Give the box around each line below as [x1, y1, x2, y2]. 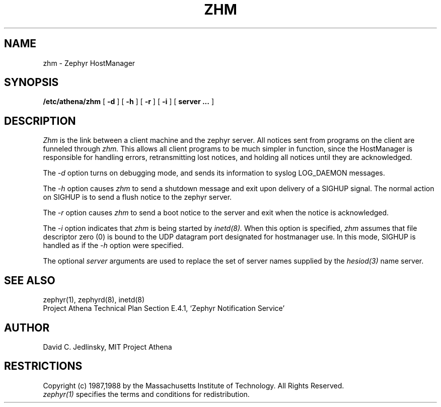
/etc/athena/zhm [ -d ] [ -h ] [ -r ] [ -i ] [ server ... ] [43, 97, 214, 106]
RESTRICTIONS [4, 360, 83, 373]
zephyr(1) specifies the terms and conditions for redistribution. [43, 389, 250, 398]
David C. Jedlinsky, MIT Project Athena [43, 342, 172, 351]
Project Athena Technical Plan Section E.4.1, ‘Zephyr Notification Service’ [43, 304, 285, 313]
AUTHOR [4, 321, 50, 334]
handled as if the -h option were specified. [43, 241, 184, 250]
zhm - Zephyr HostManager [43, 58, 135, 67]
